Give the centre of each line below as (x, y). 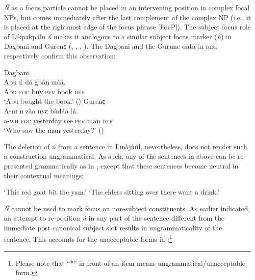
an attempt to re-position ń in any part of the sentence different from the (114, 218)
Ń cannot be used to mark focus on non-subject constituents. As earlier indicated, (127, 208)
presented (18, 165)
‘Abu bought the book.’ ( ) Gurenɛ (55, 101)
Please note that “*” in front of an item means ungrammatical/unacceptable (130, 263)
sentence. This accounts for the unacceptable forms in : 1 (88, 238)
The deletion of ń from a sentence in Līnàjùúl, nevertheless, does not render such (126, 146)
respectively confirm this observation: (60, 55)
